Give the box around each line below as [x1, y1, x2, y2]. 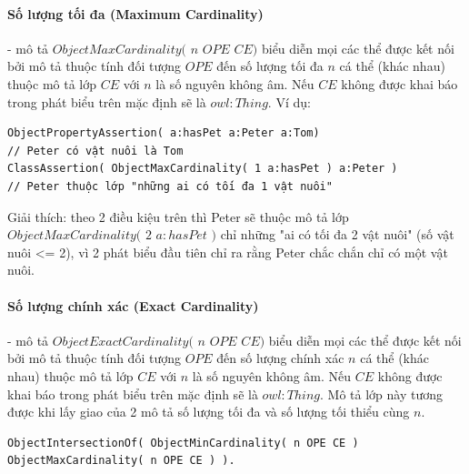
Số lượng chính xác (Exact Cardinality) [7, 296, 259, 315]
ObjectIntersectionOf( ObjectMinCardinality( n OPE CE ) [7, 436, 359, 449]
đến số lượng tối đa [216, 56, 324, 76]
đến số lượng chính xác [216, 348, 344, 368]
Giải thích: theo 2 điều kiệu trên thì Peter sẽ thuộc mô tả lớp [7, 207, 349, 226]
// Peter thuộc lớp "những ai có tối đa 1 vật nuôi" [7, 179, 333, 193]
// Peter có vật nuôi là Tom [7, 144, 184, 157]
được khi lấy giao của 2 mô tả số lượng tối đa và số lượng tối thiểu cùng [7, 402, 410, 421]
